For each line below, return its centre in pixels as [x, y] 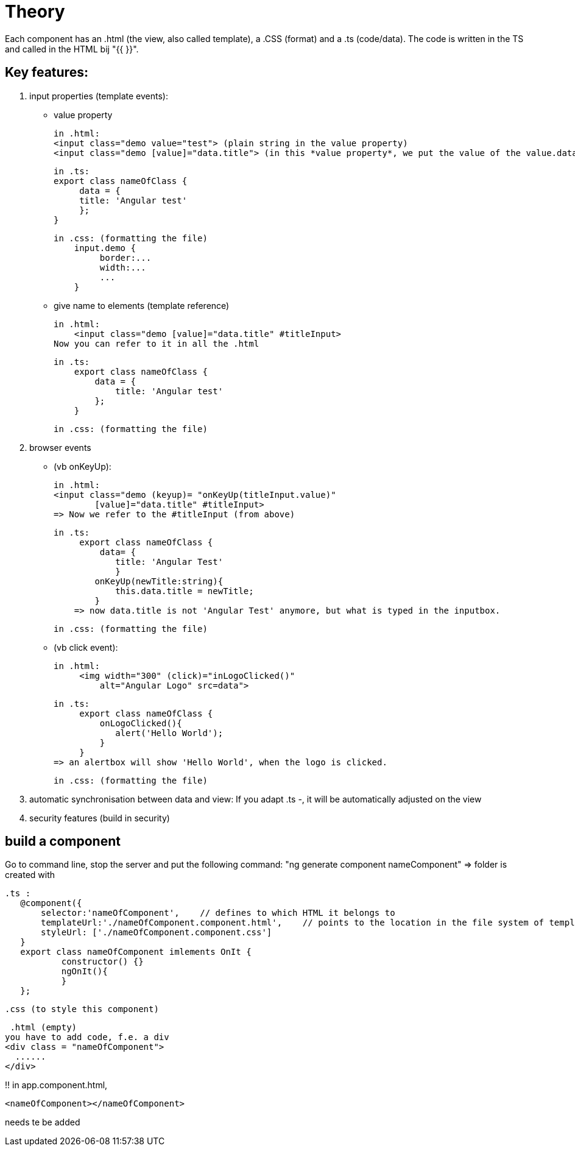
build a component [63, 841]
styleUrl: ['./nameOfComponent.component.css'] [157, 933]
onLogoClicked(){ [141, 723]
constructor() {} [102, 962]
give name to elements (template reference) [142, 305]
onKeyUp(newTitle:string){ [159, 581]
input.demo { [105, 248]
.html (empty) [44, 1028]
